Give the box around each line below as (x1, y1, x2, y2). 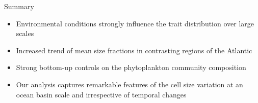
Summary (4, 1, 34, 11)
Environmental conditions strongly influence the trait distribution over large (16, 18, 254, 28)
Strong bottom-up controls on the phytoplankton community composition (16, 62, 246, 73)
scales (16, 28, 34, 39)
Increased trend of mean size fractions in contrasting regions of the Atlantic (16, 45, 252, 55)
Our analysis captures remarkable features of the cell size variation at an (16, 79, 243, 89)
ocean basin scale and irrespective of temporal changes (16, 89, 187, 99)
